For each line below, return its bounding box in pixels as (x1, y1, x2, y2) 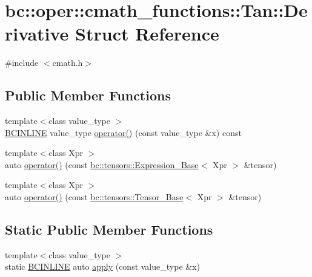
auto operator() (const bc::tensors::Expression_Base (5, 158, 199, 171)
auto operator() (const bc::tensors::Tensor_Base (5, 191, 184, 203)
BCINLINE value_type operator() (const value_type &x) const (5, 126, 242, 138)
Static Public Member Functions (5, 220, 213, 239)
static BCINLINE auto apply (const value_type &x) (5, 260, 200, 273)
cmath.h (52, 56, 83, 69)
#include (5, 56, 39, 69)
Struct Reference (75, 21, 219, 46)
